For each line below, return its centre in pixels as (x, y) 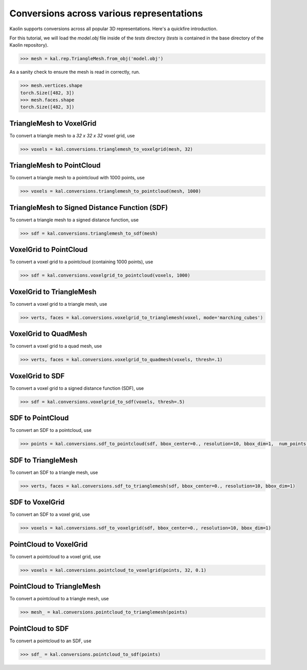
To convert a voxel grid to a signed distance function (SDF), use (77, 388)
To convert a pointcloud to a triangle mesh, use (59, 599)
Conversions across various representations (106, 13)
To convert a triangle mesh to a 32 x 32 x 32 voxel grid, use (72, 135)
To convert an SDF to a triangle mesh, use (54, 472)
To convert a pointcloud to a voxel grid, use (55, 556)
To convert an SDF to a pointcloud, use (50, 430)
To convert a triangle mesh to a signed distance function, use (74, 220)
